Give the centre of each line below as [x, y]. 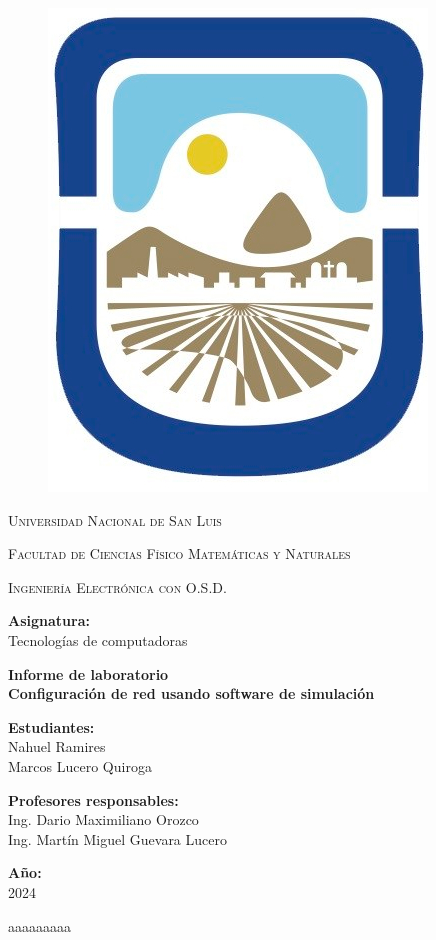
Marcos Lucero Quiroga [80, 765]
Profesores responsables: [93, 799]
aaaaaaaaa [39, 925]
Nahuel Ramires [57, 746]
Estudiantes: [51, 726]
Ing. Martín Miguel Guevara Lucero [117, 838]
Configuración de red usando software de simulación [191, 693]
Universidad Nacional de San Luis [115, 519]
